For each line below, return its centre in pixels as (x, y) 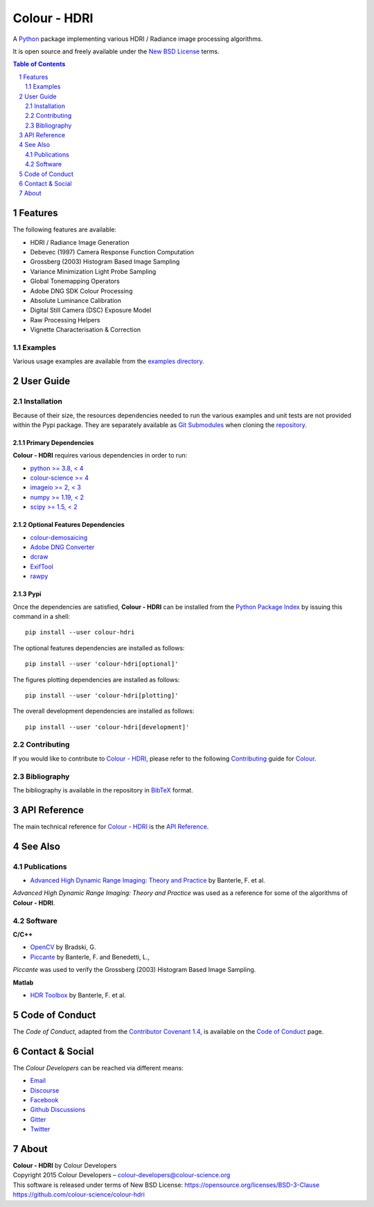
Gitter (38, 1119)
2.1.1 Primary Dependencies (53, 442)
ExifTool (42, 566)
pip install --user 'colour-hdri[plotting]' (102, 695)
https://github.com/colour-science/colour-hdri (79, 1195)
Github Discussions (58, 1110)
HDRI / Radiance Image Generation (80, 242)
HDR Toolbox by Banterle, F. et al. (78, 995)
